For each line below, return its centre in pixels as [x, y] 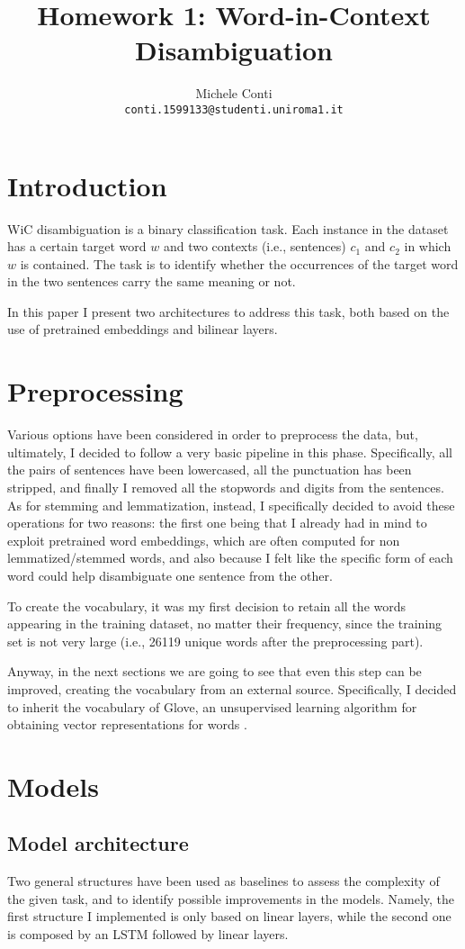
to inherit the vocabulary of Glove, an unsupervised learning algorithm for [212, 706]
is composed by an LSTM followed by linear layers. [148, 934]
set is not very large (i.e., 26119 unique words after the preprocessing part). [215, 641]
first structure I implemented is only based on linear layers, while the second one [229, 916]
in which [428, 246]
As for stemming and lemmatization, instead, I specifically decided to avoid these [231, 505]
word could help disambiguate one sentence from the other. [170, 575]
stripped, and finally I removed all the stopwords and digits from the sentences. [226, 487]
